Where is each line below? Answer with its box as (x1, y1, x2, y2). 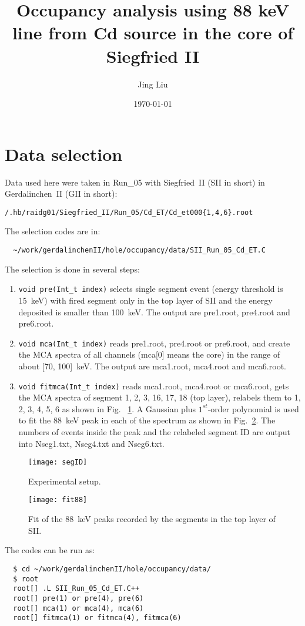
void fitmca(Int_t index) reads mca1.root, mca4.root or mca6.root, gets (18, 379, 289, 392)
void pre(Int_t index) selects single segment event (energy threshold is (18, 282, 283, 295)
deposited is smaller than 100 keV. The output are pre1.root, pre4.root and (18, 305, 290, 318)
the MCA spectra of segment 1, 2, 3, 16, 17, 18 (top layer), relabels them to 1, (18, 391, 301, 403)
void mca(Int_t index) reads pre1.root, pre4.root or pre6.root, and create (18, 336, 290, 349)
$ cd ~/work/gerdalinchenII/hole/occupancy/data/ (13, 564, 211, 573)
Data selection (5, 142, 123, 166)
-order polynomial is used (207, 402, 299, 415)
